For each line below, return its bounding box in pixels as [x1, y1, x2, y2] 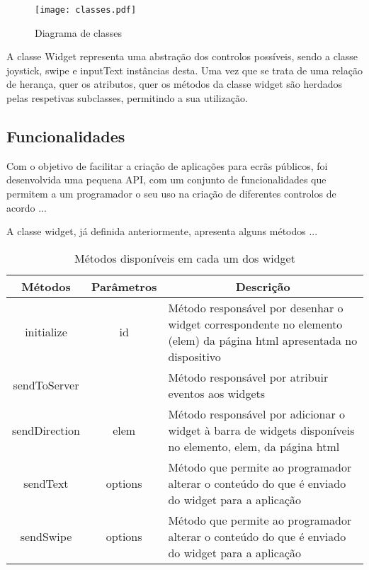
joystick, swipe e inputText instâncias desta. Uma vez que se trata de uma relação [6, 62, 363, 77]
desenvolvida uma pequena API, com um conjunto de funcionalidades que [6, 172, 327, 187]
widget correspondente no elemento [168, 315, 343, 332]
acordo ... [6, 200, 47, 215]
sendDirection [12, 421, 80, 438]
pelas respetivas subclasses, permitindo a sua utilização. [6, 91, 248, 106]
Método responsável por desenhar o [168, 299, 344, 316]
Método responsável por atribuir [168, 368, 329, 385]
